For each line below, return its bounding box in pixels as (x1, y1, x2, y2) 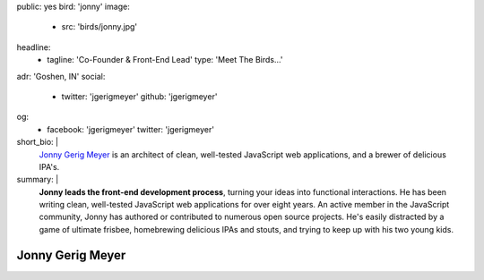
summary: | (16, 174, 59, 185)
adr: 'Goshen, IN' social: (16, 71, 106, 81)
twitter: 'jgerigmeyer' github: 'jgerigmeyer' (61, 90, 218, 102)
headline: (16, 41, 51, 53)
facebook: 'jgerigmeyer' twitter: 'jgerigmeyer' (47, 123, 215, 134)
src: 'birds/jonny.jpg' (61, 21, 138, 32)
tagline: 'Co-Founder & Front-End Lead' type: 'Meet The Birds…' (47, 55, 283, 65)
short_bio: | (16, 137, 58, 148)
